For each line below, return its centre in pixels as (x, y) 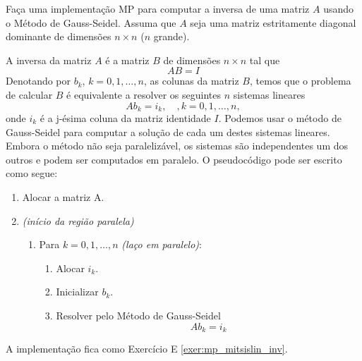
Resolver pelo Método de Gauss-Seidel (138, 315)
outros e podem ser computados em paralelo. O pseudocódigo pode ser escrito (174, 159)
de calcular (29, 94)
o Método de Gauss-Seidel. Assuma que (91, 22)
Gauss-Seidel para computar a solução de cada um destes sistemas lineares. (168, 131)
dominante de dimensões (59, 36)
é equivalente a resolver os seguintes (144, 94)
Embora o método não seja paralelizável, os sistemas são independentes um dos (177, 146)
